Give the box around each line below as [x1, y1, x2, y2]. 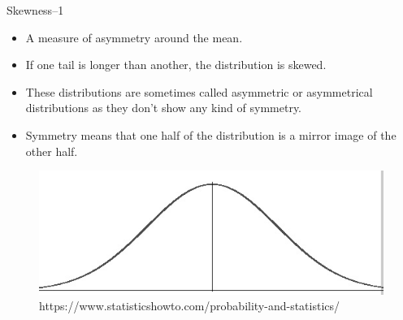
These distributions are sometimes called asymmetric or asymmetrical [25, 83, 373, 100]
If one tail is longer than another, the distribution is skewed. [25, 56, 327, 73]
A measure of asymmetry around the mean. [25, 28, 243, 45]
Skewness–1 [6, 2, 64, 18]
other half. [25, 142, 78, 159]
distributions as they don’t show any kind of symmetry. [25, 99, 302, 116]
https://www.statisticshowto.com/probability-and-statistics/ [39, 297, 340, 314]
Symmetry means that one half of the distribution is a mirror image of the [25, 126, 396, 143]
